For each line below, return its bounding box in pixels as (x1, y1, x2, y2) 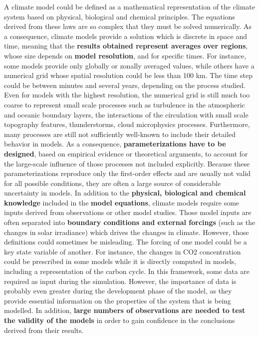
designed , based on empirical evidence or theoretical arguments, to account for (4, 148, 248, 158)
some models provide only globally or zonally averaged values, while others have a (4, 60, 255, 70)
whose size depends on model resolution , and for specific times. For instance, (4, 50, 247, 60)
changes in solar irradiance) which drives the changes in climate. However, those (4, 226, 249, 237)
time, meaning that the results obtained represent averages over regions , (4, 40, 248, 51)
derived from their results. (4, 324, 84, 335)
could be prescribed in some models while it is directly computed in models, (4, 256, 237, 266)
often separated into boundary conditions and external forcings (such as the (4, 217, 256, 227)
